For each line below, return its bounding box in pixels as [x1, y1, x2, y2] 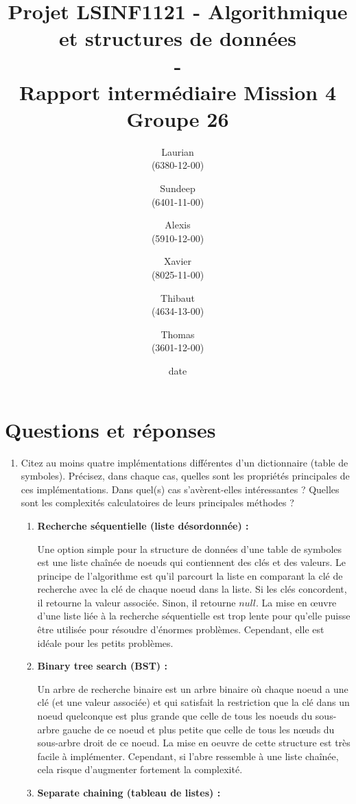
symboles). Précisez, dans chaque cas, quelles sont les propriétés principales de [21, 469, 350, 483]
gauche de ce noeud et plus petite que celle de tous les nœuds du [62, 722, 335, 736]
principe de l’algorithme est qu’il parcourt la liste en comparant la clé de [37, 568, 343, 582]
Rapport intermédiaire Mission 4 [19, 78, 336, 106]
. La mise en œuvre [255, 595, 337, 609]
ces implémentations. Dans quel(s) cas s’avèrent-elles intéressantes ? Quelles [21, 482, 340, 496]
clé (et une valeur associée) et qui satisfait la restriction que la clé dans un [37, 695, 350, 709]
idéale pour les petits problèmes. [37, 635, 174, 650]
